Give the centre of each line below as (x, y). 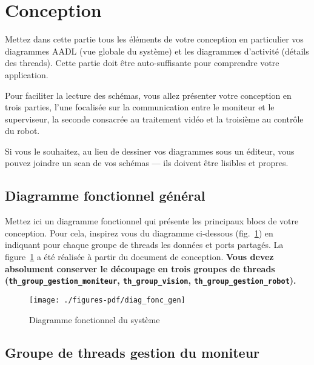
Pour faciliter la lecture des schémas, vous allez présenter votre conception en (148, 95)
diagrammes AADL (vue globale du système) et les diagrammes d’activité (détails (157, 51)
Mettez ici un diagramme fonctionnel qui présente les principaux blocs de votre (152, 221)
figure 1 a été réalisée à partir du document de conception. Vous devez (139, 257)
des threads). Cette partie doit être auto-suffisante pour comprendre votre (142, 63)
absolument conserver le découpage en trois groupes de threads (140, 268)
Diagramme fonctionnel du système (95, 319)
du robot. (22, 131)
